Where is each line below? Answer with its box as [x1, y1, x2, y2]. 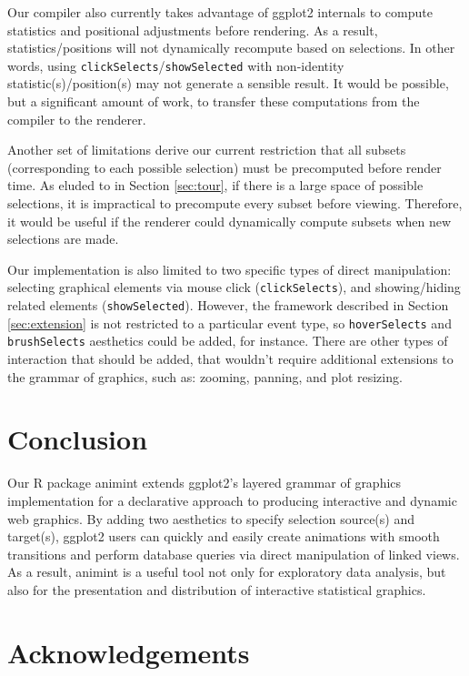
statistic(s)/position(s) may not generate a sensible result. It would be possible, [7, 74, 449, 93]
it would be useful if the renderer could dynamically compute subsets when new [7, 211, 452, 230]
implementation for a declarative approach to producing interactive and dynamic [7, 490, 457, 510]
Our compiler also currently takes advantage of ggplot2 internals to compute [7, 3, 433, 21]
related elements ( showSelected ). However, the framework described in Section [7, 296, 449, 315]
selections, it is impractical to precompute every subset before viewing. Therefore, [7, 194, 463, 212]
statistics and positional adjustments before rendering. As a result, [7, 20, 378, 39]
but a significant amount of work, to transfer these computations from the [7, 92, 420, 111]
